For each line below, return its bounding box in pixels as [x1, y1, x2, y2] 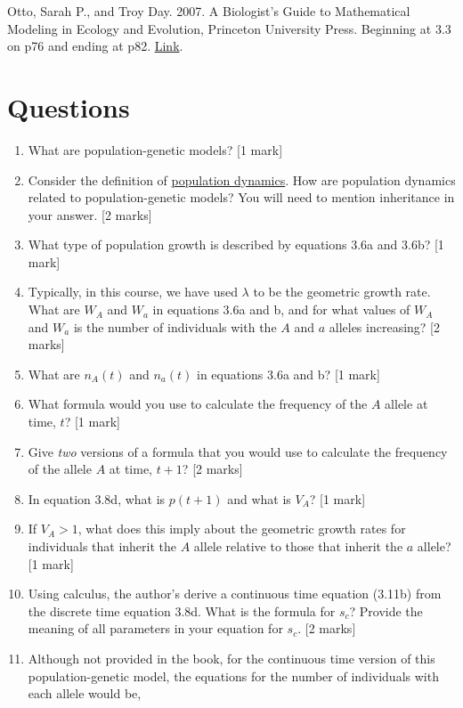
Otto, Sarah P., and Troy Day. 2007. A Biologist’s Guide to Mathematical [7, 2, 410, 20]
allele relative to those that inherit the [193, 537, 403, 555]
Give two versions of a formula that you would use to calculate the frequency [28, 442, 448, 460]
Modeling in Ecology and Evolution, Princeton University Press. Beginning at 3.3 [7, 19, 451, 37]
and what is [227, 489, 291, 508]
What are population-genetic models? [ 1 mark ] [28, 140, 283, 159]
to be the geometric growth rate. [253, 282, 431, 301]
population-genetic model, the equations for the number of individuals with [28, 666, 439, 685]
